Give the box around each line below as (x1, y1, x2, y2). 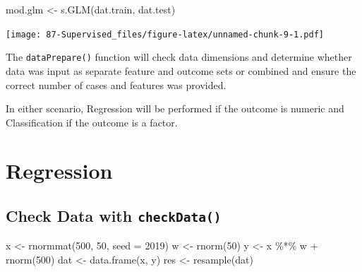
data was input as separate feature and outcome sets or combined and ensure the (6, 63, 356, 78)
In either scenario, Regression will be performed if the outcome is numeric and (6, 101, 344, 116)
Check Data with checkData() (6, 205, 222, 227)
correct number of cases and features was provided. (6, 77, 227, 92)
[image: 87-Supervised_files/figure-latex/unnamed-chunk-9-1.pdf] (6, 29, 325, 40)
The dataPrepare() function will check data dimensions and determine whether (6, 49, 352, 64)
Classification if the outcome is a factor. (6, 114, 178, 129)
